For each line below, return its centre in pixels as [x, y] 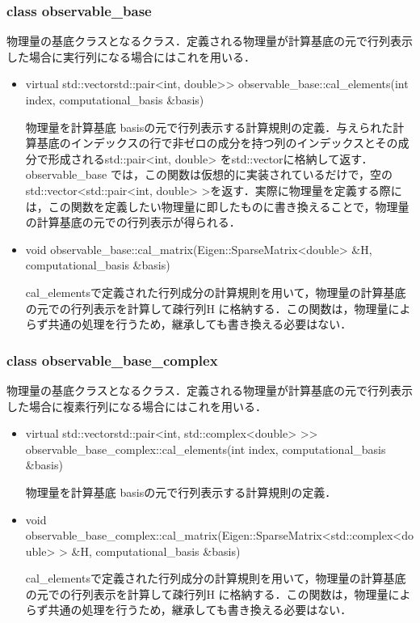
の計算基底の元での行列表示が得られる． [133, 222]
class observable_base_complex [112, 360]
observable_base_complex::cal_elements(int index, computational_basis [206, 449]
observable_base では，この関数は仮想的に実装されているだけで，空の [209, 174]
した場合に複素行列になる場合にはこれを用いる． [136, 406]
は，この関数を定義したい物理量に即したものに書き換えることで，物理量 [217, 206]
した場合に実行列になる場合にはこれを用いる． [131, 56]
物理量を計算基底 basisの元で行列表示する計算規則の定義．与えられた [209, 127]
